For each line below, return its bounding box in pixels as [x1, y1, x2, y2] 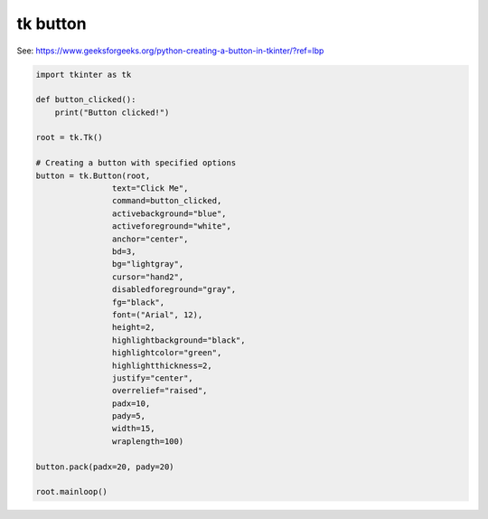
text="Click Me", [111, 184, 189, 193]
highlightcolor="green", [111, 348, 222, 358]
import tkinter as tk [35, 69, 132, 80]
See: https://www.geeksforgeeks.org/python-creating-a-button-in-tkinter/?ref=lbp [16, 45, 324, 56]
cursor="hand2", [111, 271, 184, 282]
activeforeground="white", [111, 222, 232, 231]
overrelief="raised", [111, 385, 208, 396]
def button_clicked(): [35, 95, 136, 105]
